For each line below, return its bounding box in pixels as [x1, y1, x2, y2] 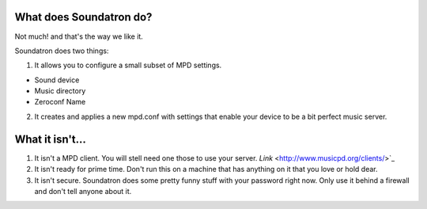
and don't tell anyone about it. [34, 186, 132, 196]
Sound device [34, 75, 80, 85]
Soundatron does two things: [14, 46, 109, 55]
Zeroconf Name [34, 97, 86, 107]
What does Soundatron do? [14, 10, 153, 24]
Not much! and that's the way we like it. [14, 32, 144, 41]
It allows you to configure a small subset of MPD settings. [34, 60, 222, 70]
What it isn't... [14, 132, 87, 146]
